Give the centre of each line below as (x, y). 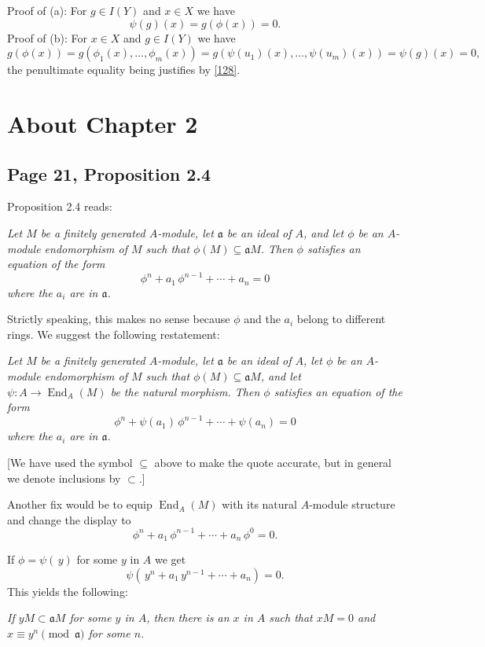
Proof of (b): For (48, 37)
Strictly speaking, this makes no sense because (119, 319)
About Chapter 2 (103, 123)
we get (171, 559)
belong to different (341, 319)
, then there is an (188, 618)
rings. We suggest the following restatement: (114, 334)
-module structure (352, 504)
